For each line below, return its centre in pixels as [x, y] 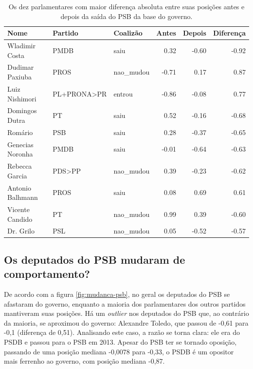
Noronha [20, 154]
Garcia [17, 175]
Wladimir [22, 46]
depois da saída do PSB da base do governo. [126, 16]
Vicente [18, 209]
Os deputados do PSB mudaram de [95, 259]
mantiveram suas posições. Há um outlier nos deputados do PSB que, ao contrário [126, 313]
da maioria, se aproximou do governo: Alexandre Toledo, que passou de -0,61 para [126, 322]
